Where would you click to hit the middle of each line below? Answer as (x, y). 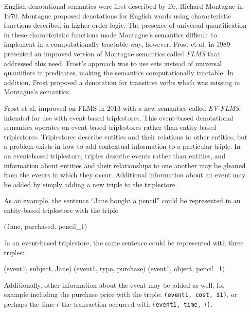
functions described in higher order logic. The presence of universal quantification (125, 25)
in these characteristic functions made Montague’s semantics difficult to (111, 34)
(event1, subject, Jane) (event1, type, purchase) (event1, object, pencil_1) (115, 269)
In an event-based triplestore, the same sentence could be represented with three (124, 243)
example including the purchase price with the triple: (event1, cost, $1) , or (121, 294)
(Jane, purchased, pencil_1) (46, 226)
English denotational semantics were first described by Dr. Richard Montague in (124, 6)
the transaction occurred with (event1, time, (131, 304)
